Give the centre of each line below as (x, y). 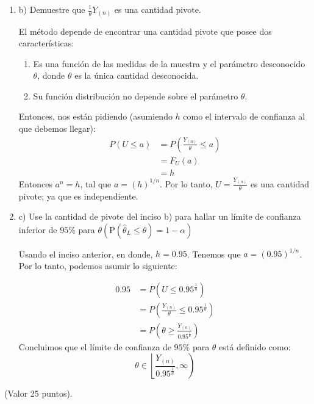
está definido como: (255, 346)
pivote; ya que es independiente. (78, 196)
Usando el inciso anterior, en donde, (86, 254)
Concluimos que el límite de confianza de (95, 346)
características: (46, 43)
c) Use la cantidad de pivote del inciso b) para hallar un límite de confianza (160, 216)
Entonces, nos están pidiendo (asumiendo (95, 116)
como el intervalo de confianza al (244, 116)
